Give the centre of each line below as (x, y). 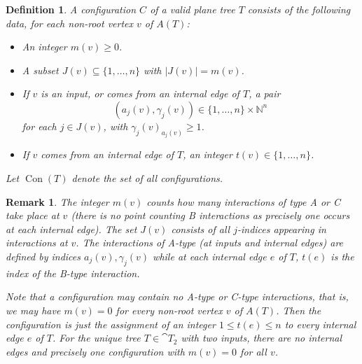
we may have (33, 310)
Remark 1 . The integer (57, 201)
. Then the (299, 310)
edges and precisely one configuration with (95, 351)
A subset (40, 70)
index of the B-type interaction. (73, 273)
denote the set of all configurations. (147, 178)
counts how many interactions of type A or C (243, 201)
